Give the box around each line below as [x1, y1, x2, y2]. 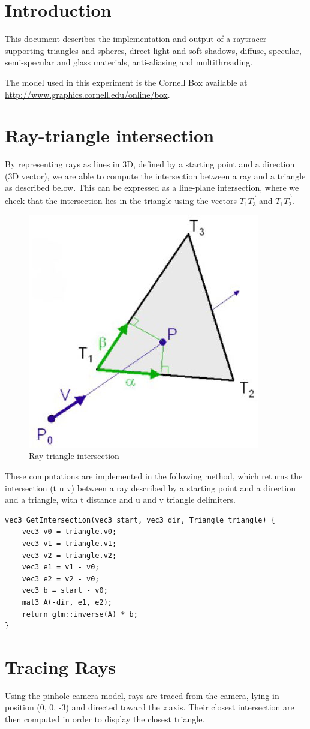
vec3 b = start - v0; [22, 586, 108, 595]
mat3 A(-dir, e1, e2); [22, 598, 112, 607]
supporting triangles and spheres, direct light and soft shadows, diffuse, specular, [5, 44, 302, 56]
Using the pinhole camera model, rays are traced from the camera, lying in [5, 689, 279, 701]
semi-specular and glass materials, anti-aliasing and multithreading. [5, 56, 253, 68]
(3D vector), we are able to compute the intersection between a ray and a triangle [5, 169, 306, 182]
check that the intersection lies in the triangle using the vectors [5, 194, 237, 207]
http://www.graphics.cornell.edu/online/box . [5, 88, 170, 100]
